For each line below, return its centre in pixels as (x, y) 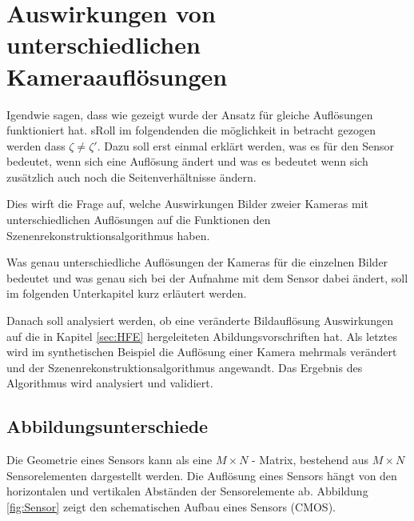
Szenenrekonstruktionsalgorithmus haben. (108, 235)
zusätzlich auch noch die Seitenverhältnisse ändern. (131, 176)
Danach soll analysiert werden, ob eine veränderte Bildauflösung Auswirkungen (200, 321)
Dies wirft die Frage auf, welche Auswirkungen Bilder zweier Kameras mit (187, 204)
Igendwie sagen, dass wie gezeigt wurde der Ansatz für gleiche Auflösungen (190, 114)
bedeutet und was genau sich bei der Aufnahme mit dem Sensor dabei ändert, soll (207, 277)
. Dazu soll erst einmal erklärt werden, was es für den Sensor (246, 145)
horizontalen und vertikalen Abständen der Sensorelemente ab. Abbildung (187, 491)
